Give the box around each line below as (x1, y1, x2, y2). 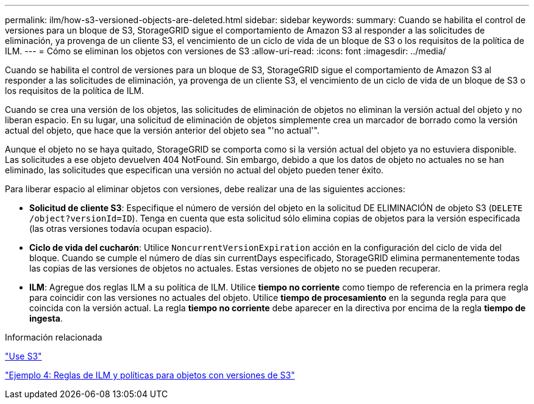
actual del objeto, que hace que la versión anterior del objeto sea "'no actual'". (5, 125, 319, 135)
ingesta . (29, 313, 63, 323)
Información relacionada (5, 332, 102, 342)
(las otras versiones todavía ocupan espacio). (29, 223, 212, 234)
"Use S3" (5, 351, 42, 361)
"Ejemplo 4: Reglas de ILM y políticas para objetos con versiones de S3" (5, 370, 295, 380)
